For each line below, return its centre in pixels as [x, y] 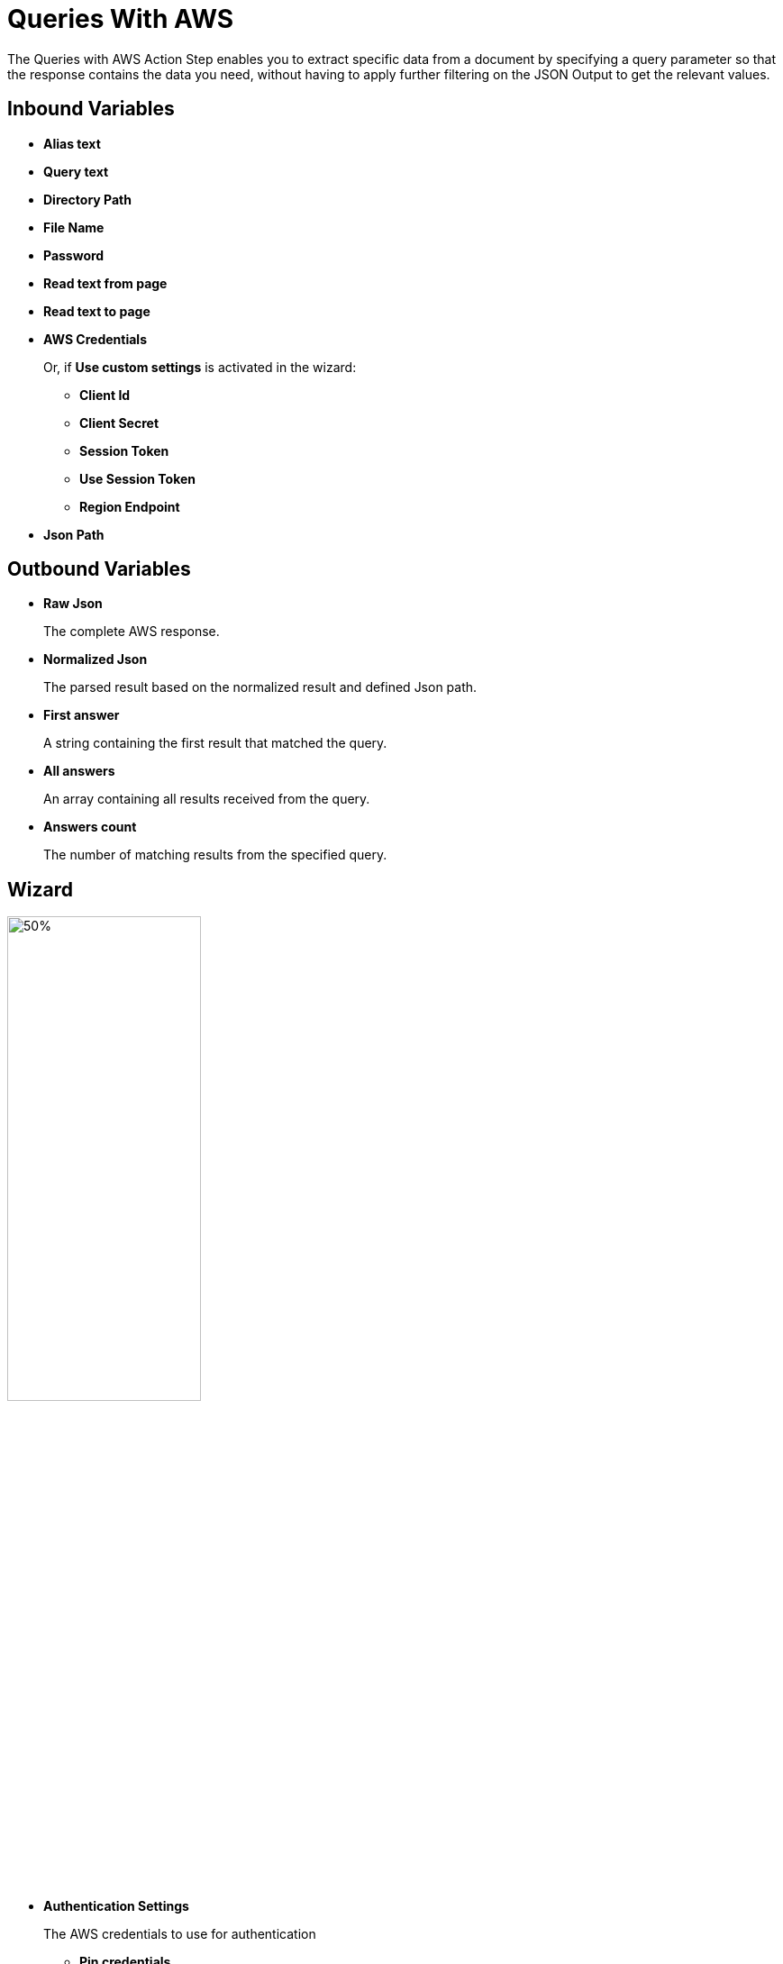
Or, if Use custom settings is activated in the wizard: [200, 367]
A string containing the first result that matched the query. [215, 743]
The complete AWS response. [132, 632]
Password [74, 255]
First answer [82, 715]
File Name [74, 227]
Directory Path [87, 199]
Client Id [105, 395]
